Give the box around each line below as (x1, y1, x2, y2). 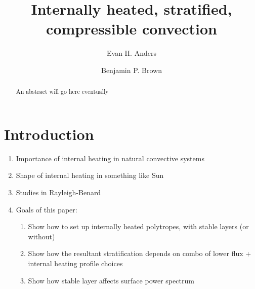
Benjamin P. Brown (101, 64, 162, 75)
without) (28, 231, 55, 241)
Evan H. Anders (107, 48, 156, 58)
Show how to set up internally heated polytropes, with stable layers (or (28, 221, 249, 232)
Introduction (4, 123, 94, 144)
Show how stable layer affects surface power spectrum (28, 275, 194, 285)
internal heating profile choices (28, 258, 123, 269)
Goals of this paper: (16, 204, 77, 214)
